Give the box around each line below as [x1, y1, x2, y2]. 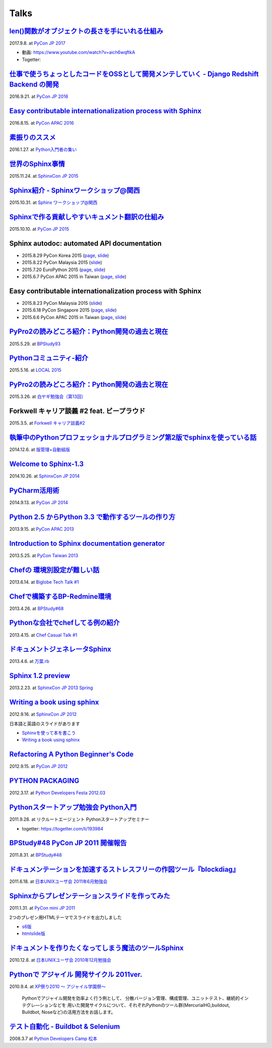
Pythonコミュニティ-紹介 [9, 354, 88, 362]
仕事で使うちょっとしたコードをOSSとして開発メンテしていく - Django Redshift [9, 70, 259, 78]
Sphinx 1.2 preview [9, 671, 71, 680]
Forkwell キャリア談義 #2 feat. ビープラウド [9, 407, 146, 415]
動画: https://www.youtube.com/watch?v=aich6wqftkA [22, 49, 135, 56]
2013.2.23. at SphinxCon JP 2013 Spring [9, 685, 93, 691]
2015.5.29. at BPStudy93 [9, 341, 60, 347]
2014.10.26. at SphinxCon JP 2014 [9, 473, 80, 479]
